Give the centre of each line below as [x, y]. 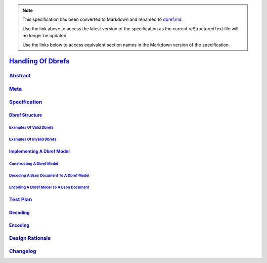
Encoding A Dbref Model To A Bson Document [49, 187]
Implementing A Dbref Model [40, 152]
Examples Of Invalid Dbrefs [33, 139]
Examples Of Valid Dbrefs [31, 128]
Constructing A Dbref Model [34, 164]
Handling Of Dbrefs [40, 61]
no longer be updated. [45, 36]
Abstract [20, 76]
